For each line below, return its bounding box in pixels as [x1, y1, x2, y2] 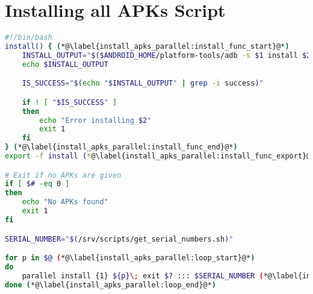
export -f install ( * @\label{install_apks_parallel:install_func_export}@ [5, 152, 311, 161]
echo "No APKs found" [22, 198, 108, 207]
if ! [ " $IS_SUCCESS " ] [22, 98, 117, 107]
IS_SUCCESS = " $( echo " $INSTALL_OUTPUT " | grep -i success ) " [22, 79, 264, 88]
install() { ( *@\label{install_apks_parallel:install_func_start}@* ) [5, 42, 290, 51]
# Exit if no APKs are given [5, 170, 122, 180]
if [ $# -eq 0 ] [5, 180, 70, 189]
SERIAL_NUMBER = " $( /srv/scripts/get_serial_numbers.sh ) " [5, 234, 234, 243]
